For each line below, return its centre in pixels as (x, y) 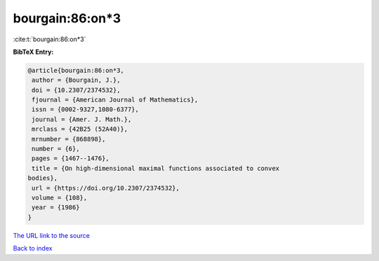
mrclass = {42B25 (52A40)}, (80, 129)
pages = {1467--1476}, (71, 158)
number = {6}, (56, 149)
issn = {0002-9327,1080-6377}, (86, 110)
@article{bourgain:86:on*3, (76, 70)
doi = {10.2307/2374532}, (76, 90)
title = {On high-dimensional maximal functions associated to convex (156, 168)
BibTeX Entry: (33, 52)
